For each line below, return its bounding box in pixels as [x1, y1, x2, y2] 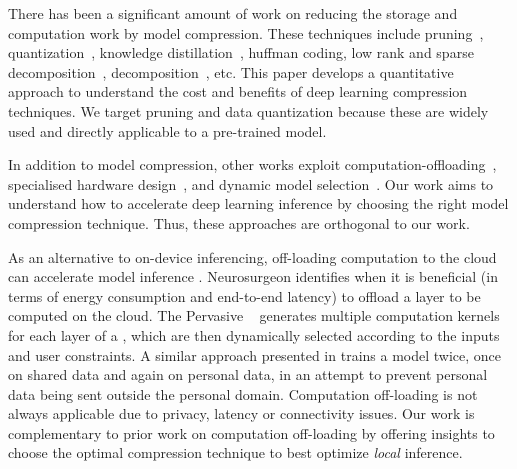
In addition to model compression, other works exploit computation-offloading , [8, 154, 497, 175]
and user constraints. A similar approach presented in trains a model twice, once [8, 344, 502, 365]
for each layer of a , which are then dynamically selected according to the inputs [8, 324, 500, 345]
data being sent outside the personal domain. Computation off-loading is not [8, 383, 478, 404]
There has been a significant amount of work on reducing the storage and [8, 3, 458, 23]
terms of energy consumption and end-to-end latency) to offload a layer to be [8, 285, 481, 306]
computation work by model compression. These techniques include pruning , [8, 22, 484, 43]
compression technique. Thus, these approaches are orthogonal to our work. [8, 212, 470, 233]
